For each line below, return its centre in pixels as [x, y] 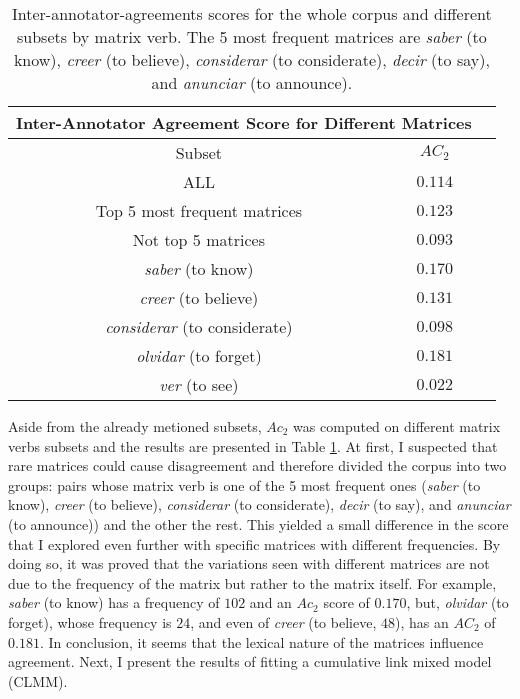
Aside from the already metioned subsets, [135, 426]
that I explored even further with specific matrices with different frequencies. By [254, 543]
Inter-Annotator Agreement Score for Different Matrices [244, 122]
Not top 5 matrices [198, 239]
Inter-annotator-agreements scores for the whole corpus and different [252, 13]
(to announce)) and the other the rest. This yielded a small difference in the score [258, 523]
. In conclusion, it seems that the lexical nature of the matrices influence [261, 641]
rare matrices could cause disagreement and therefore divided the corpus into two [257, 465]
